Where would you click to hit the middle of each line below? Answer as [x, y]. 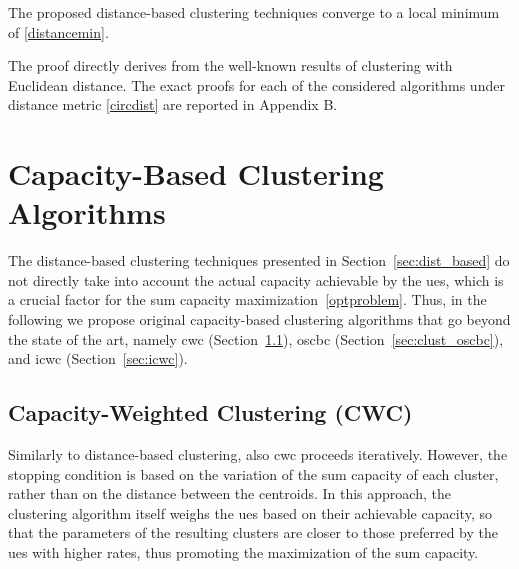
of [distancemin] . [58, 31]
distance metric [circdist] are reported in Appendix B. [173, 104]
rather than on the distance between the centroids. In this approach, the [229, 493]
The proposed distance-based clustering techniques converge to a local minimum [254, 12]
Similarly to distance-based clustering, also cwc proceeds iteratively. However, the [258, 454]
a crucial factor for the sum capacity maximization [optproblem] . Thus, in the [247, 299]
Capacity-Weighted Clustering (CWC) [210, 412]
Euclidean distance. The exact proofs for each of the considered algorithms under [256, 84]
